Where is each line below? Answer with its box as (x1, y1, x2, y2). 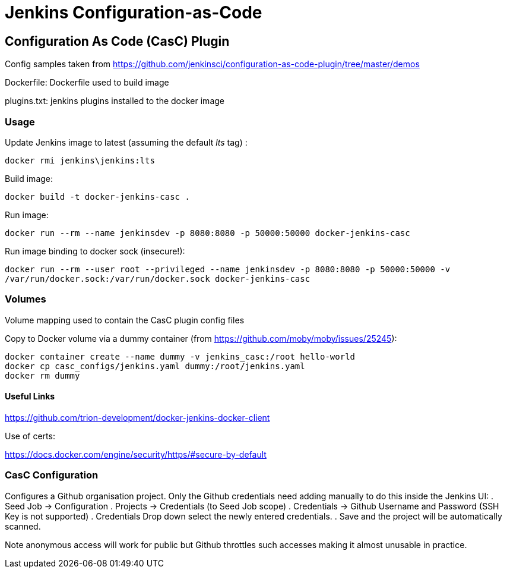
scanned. (5, 521, 41, 531)
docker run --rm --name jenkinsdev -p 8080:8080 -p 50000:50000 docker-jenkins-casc (5, 228, 410, 238)
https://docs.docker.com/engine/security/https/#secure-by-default (5, 449, 267, 459)
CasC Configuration (5, 469, 99, 481)
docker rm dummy (5, 370, 80, 380)
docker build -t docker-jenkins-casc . (5, 191, 190, 202)
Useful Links (5, 391, 55, 402)
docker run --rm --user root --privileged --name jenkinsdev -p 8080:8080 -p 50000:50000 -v (5, 264, 451, 274)
